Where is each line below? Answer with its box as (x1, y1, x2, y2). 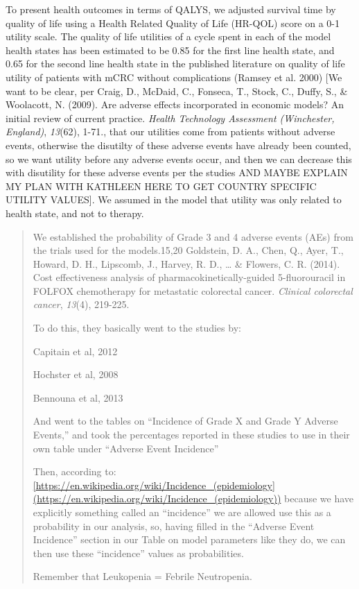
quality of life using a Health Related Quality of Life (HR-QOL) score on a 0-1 (6, 15, 340, 30)
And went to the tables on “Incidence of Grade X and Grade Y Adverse (33, 413, 338, 428)
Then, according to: (33, 464, 116, 479)
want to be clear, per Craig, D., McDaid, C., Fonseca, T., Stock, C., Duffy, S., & (6, 83, 348, 98)
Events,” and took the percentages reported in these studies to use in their (33, 427, 350, 442)
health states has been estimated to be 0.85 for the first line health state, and (6, 42, 335, 57)
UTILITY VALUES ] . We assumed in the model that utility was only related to (6, 192, 342, 207)
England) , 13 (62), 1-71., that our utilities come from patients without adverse (6, 124, 335, 139)
